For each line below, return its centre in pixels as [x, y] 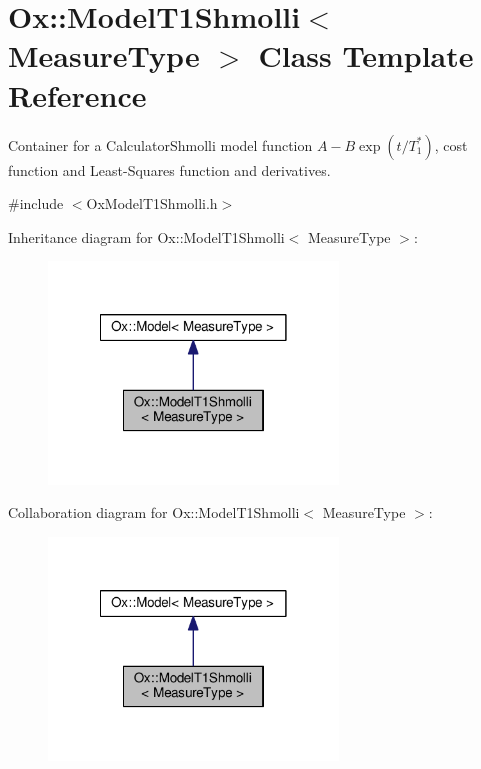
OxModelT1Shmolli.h [152, 203]
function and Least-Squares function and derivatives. [169, 169]
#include [36, 203]
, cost [451, 144]
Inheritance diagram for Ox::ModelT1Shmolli [146, 236]
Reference [77, 94]
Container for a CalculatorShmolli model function [160, 144]
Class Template [366, 55]
